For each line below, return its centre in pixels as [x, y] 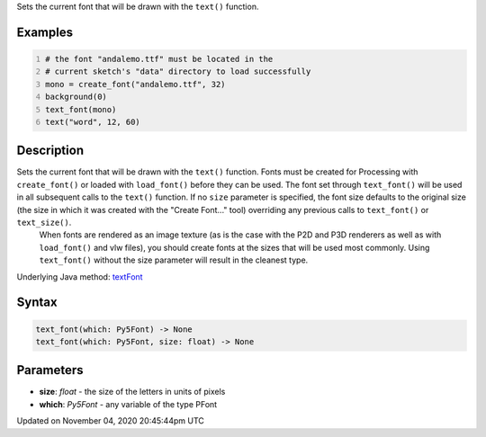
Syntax [37, 303]
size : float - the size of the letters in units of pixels [132, 392]
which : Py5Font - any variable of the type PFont [128, 404]
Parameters [50, 370]
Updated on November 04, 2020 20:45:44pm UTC [110, 421]
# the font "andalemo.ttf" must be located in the [159, 59]
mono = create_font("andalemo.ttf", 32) [135, 84]
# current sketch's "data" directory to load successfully [178, 71]
